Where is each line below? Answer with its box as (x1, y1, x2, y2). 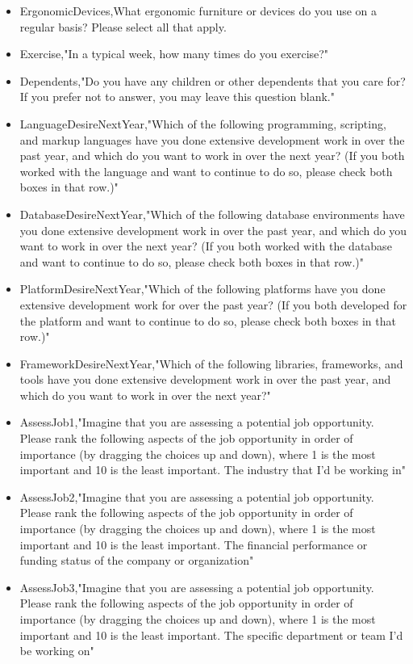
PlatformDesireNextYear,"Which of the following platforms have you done (19, 280, 386, 297)
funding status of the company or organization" (19, 552, 254, 569)
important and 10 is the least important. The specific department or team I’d (19, 626, 403, 643)
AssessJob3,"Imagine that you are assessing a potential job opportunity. (19, 578, 374, 595)
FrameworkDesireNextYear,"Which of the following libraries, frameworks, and (19, 355, 403, 372)
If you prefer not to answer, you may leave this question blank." (19, 88, 335, 105)
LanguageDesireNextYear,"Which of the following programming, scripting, (19, 115, 386, 132)
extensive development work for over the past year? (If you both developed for (19, 296, 407, 313)
